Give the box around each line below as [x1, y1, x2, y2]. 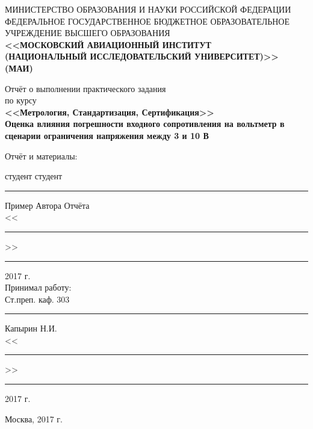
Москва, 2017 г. [5, 412, 63, 425]
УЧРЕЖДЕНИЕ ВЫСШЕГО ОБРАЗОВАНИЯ [5, 26, 170, 39]
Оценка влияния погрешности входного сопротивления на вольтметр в [5, 117, 285, 130]
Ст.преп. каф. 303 [5, 292, 70, 305]
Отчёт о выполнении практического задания [5, 82, 166, 94]
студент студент [5, 170, 63, 182]
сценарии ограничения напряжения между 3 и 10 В [5, 129, 209, 141]
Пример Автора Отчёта [5, 199, 90, 211]
